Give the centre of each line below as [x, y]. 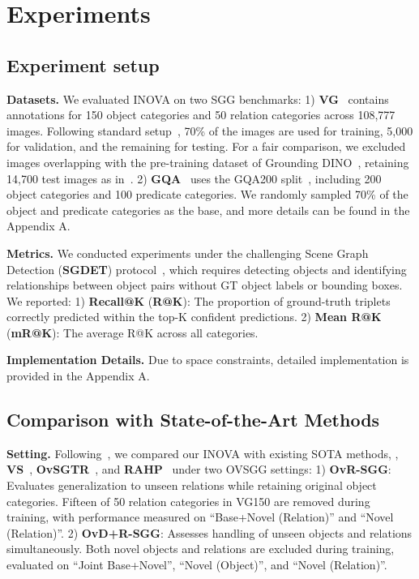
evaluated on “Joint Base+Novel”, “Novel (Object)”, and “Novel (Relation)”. [197, 565]
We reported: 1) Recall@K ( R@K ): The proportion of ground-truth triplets [199, 300]
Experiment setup [83, 64]
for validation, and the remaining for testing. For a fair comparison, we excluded [206, 146]
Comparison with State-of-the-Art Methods [193, 420]
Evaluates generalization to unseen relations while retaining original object [192, 485]
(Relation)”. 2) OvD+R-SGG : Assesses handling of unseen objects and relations [209, 532]
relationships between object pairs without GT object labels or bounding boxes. [205, 285]
